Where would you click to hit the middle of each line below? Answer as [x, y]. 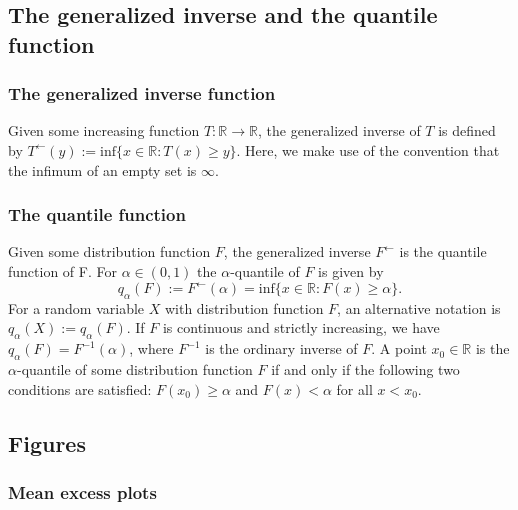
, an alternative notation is [419, 307]
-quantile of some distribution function [134, 369]
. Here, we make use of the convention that [368, 149]
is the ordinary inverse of [281, 348]
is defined [467, 130]
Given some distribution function [109, 251]
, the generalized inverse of [339, 130]
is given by [351, 270]
